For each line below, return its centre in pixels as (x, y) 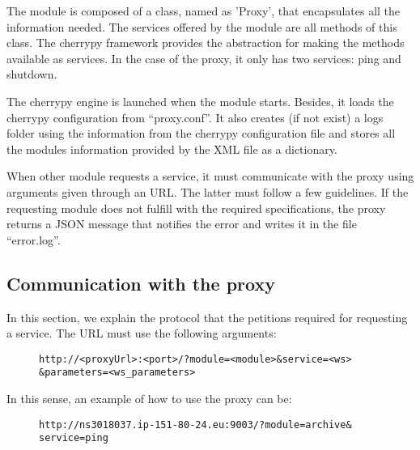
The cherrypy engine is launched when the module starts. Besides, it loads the (200, 101)
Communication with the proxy (141, 283)
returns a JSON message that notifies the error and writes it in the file (182, 224)
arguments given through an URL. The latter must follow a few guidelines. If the (208, 191)
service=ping (74, 438)
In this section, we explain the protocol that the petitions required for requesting (207, 317)
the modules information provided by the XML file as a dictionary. (172, 149)
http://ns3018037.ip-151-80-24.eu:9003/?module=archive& (195, 425)
